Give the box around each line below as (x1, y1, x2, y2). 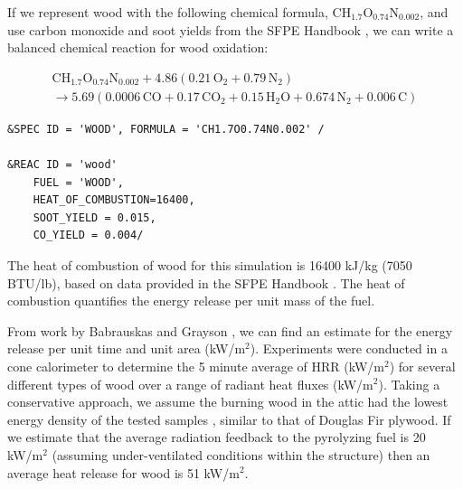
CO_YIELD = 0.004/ (33, 229, 144, 242)
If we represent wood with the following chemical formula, (7, 3, 328, 21)
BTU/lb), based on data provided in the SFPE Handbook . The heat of (7, 273, 405, 292)
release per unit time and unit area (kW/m (7, 339, 246, 358)
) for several (389, 356, 456, 375)
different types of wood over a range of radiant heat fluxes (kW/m (7, 374, 373, 393)
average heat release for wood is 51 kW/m (7, 463, 240, 482)
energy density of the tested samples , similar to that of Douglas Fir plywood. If (7, 409, 451, 428)
